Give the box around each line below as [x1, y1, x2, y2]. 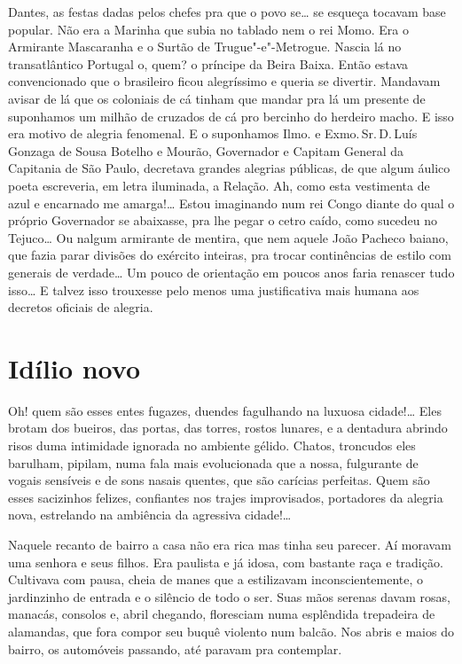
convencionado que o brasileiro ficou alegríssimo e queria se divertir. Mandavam [8, 72, 441, 90]
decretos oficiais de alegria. [8, 298, 153, 316]
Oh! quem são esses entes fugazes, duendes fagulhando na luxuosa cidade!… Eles [8, 401, 442, 419]
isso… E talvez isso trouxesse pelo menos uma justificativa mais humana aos [8, 280, 419, 299]
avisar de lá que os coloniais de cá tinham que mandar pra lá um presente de [8, 89, 426, 107]
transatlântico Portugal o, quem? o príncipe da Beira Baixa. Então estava [8, 54, 409, 73]
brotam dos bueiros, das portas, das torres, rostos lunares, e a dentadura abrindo [8, 418, 448, 437]
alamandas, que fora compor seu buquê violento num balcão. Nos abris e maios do [8, 621, 454, 640]
